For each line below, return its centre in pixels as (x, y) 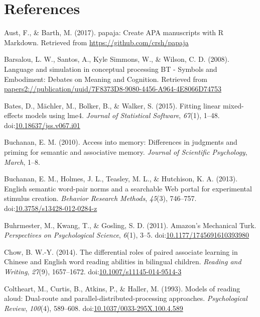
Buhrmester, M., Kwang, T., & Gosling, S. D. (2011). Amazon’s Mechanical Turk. (130, 225)
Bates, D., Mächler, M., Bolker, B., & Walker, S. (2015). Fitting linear (112, 105)
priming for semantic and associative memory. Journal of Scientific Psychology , (126, 152)
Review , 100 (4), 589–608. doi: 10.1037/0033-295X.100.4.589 (94, 308)
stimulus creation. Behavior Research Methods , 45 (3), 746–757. (100, 198)
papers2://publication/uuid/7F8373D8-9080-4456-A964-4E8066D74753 (113, 89)
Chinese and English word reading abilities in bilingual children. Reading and (123, 261)
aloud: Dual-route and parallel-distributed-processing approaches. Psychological (126, 298)
